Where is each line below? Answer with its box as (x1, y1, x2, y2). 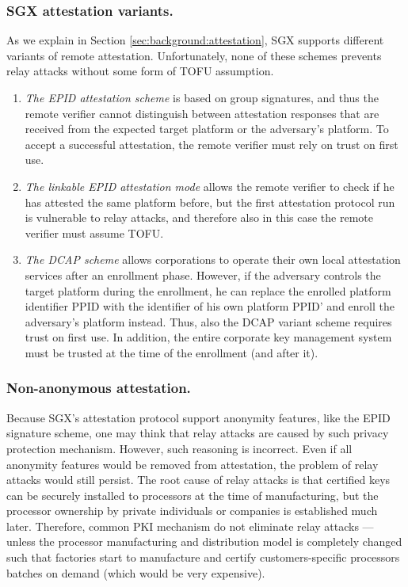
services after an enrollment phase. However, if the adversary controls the (25, 266, 381, 283)
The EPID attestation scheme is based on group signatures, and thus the (25, 90, 379, 105)
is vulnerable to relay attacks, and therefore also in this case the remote (25, 209, 374, 226)
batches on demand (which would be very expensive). (6, 564, 265, 581)
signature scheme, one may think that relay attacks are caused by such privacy (6, 425, 389, 441)
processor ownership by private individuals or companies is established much (6, 502, 378, 519)
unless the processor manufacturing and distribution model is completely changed (6, 533, 402, 550)
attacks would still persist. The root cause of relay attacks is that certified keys (6, 471, 391, 488)
